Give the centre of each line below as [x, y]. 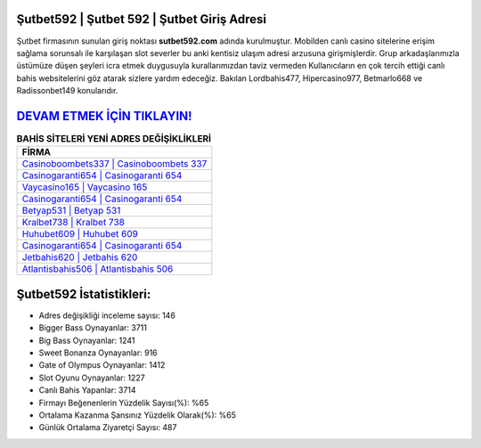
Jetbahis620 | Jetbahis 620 [80, 257]
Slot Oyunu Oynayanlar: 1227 [92, 378]
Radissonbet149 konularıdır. [67, 91]
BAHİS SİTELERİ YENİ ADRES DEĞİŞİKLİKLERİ [114, 139]
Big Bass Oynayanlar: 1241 [87, 340]
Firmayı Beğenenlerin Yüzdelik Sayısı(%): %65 [124, 403]
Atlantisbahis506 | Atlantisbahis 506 [98, 269]
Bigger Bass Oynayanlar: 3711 [93, 328]
